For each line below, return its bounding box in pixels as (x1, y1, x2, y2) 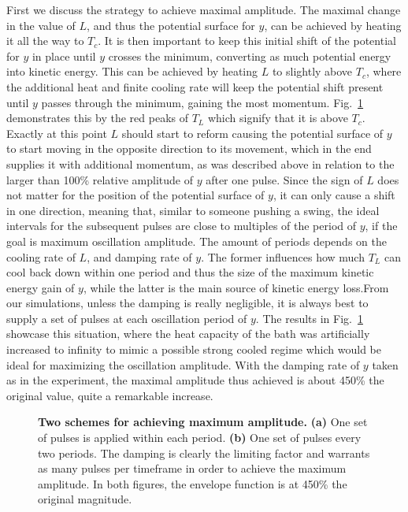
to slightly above (272, 63, 353, 80)
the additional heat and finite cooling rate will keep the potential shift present (6, 78, 384, 95)
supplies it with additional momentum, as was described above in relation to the (6, 155, 395, 172)
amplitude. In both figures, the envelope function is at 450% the (38, 475, 347, 492)
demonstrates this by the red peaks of (6, 109, 188, 126)
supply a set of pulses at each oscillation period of (6, 310, 247, 326)
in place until (32, 47, 96, 64)
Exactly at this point (6, 124, 107, 141)
